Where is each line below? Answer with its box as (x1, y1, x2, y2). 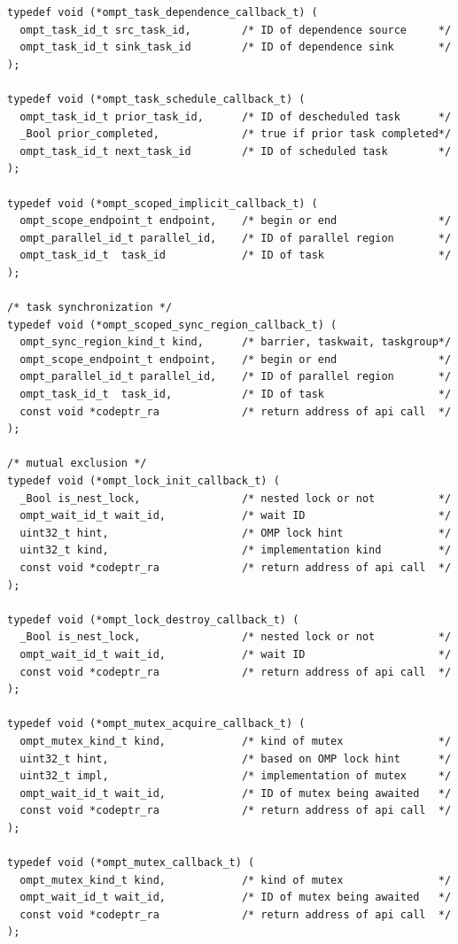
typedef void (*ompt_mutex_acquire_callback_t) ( (7, 717, 306, 731)
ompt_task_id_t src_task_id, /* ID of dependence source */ (19, 23, 452, 36)
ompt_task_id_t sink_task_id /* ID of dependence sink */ (19, 41, 452, 54)
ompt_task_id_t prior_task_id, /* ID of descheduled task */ (19, 110, 452, 123)
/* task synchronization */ (7, 301, 173, 314)
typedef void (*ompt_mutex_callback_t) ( (7, 856, 255, 870)
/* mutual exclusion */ (7, 457, 147, 470)
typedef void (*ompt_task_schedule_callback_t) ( (7, 92, 306, 105)
